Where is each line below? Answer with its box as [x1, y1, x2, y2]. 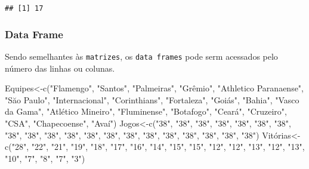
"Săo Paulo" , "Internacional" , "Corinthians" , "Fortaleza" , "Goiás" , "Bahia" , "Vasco [5, 93, 299, 106]
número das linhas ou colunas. [5, 62, 115, 74]
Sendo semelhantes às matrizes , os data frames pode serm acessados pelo [5, 50, 278, 62]
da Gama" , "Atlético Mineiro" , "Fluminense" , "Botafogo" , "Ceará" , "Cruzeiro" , [5, 105, 287, 118]
